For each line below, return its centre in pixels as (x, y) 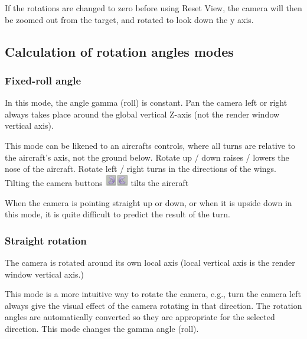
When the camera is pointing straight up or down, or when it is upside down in (148, 202)
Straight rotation (46, 240)
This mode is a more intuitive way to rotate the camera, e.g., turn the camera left (153, 294)
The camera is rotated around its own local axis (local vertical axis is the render (150, 262)
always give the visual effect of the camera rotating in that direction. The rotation (153, 305)
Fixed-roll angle (43, 80)
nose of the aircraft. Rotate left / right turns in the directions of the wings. (141, 169)
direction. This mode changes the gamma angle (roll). (102, 328)
